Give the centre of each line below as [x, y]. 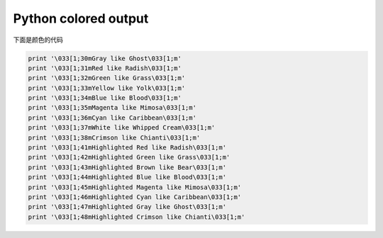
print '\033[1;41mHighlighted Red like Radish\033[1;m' [127, 148]
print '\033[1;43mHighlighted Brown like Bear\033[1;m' [127, 167]
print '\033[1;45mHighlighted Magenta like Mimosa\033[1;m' [135, 187]
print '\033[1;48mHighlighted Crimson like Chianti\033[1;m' [137, 217]
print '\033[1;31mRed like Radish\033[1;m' [105, 68]
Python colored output [81, 18]
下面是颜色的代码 [38, 40]
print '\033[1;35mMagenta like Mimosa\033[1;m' [112, 108]
